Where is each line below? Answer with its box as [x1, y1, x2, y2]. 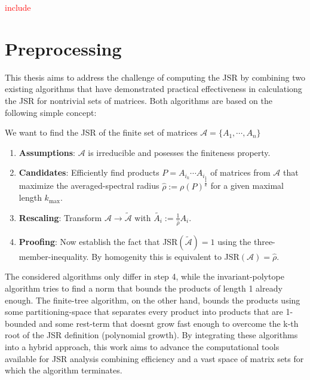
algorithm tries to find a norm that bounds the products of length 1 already [5, 281, 283, 294]
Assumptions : [19, 146, 75, 158]
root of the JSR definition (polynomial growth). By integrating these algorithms [5, 329, 298, 341]
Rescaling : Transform [19, 211, 102, 223]
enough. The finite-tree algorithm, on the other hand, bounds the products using [5, 293, 300, 306]
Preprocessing [5, 36, 122, 60]
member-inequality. [19, 250, 89, 262]
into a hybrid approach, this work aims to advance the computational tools [5, 340, 280, 353]
